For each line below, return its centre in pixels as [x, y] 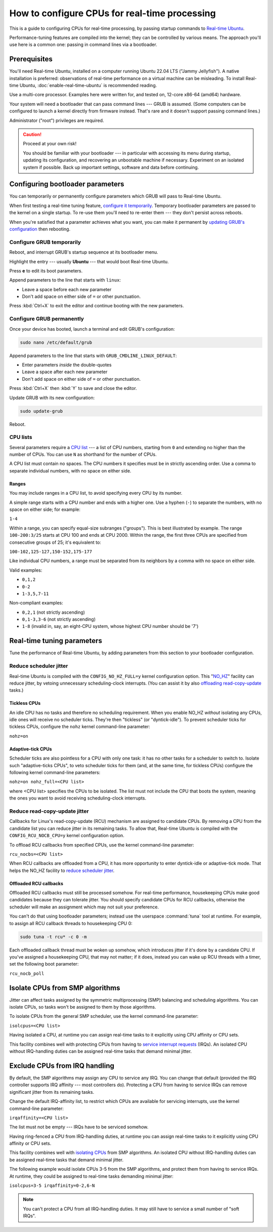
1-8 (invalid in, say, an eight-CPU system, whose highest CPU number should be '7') [110, 626]
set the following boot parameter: [44, 964]
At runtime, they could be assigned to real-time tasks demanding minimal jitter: [92, 1176]
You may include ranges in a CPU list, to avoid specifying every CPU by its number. [96, 493]
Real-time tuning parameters [56, 641]
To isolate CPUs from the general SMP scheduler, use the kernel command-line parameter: [104, 1016]
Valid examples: [26, 570]
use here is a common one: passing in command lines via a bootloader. [83, 45]
